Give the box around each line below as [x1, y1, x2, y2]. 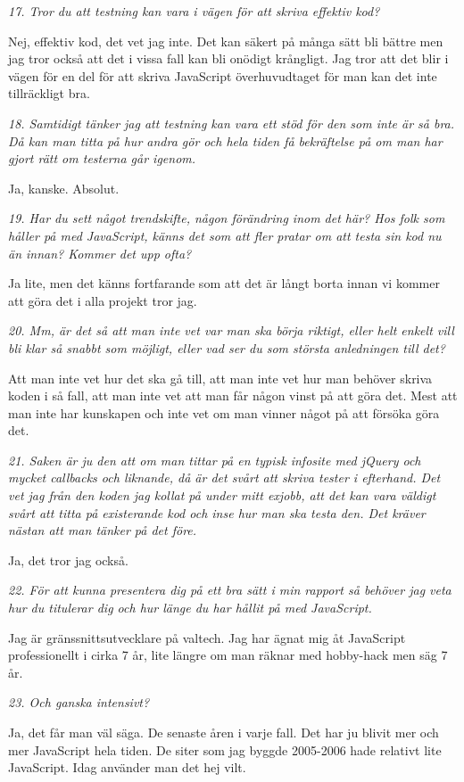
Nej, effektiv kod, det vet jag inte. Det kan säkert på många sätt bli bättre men [8, 31, 443, 50]
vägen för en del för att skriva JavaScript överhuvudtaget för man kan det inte [8, 66, 437, 85]
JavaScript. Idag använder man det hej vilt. [8, 758, 246, 777]
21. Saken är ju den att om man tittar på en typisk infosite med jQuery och [8, 450, 421, 469]
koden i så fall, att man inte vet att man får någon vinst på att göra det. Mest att [8, 386, 458, 405]
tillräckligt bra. [8, 84, 90, 103]
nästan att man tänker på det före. [8, 521, 197, 539]
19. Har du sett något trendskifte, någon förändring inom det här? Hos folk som [8, 209, 445, 227]
